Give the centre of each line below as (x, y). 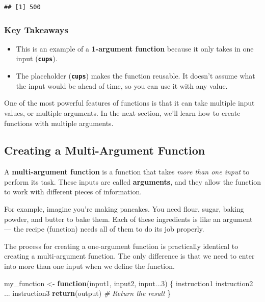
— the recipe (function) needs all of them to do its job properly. (104, 229)
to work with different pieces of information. (73, 192)
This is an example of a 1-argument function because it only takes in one (135, 48)
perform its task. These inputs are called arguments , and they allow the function (132, 181)
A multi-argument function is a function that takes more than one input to (127, 172)
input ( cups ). (37, 58)
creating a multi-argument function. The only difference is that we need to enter (129, 256)
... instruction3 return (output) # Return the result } (88, 293)
